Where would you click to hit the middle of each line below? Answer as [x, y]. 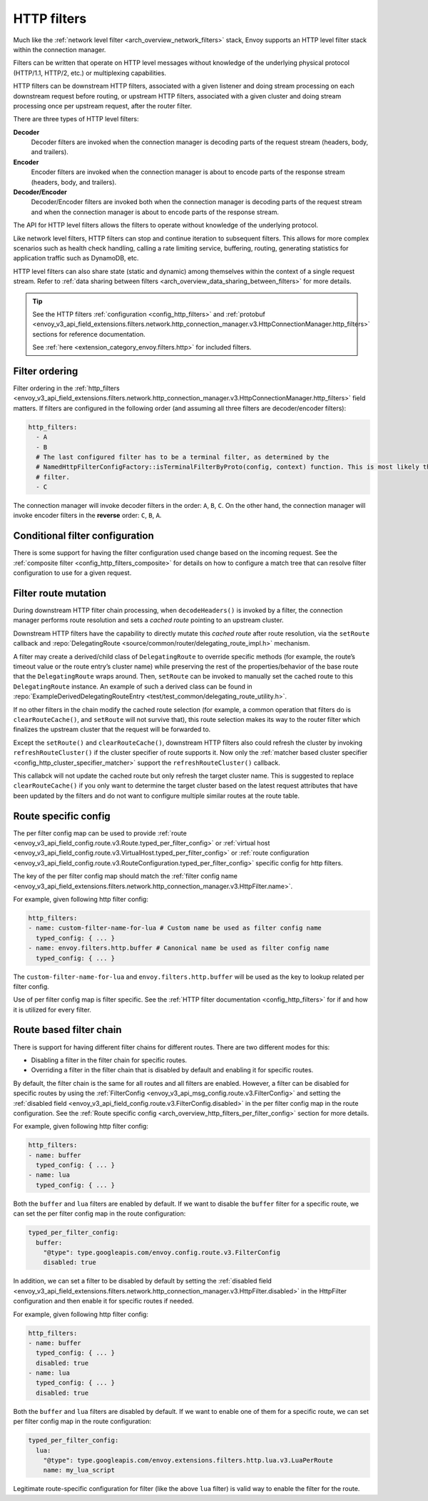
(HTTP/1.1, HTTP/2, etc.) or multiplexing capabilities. [90, 73]
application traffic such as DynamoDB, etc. [76, 258]
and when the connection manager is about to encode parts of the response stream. [155, 212]
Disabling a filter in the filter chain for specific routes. [109, 1060]
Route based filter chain [67, 1030]
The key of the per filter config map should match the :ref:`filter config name [126, 876]
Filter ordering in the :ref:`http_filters [67, 388]
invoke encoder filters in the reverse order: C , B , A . [87, 515]
